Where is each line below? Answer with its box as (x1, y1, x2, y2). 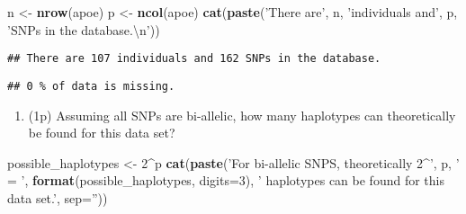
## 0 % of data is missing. (7, 79, 175, 93)
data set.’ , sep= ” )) (7, 188, 108, 207)
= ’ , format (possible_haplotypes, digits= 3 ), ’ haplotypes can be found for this (7, 171, 444, 190)
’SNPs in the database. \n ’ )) (7, 20, 160, 39)
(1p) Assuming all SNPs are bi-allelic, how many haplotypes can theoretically (28, 105, 456, 124)
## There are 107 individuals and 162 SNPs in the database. (7, 52, 381, 66)
